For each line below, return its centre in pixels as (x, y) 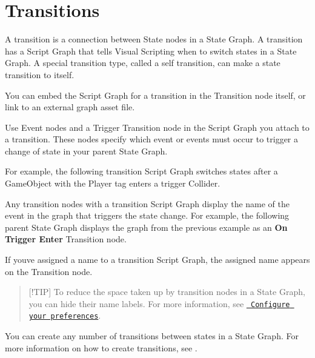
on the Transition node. (49, 271)
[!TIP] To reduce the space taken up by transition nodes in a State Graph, (167, 292)
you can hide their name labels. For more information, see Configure (159, 303)
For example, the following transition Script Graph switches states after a (141, 171)
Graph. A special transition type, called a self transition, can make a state (143, 63)
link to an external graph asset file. (70, 107)
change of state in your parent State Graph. (86, 151)
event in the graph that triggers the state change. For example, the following (147, 215)
